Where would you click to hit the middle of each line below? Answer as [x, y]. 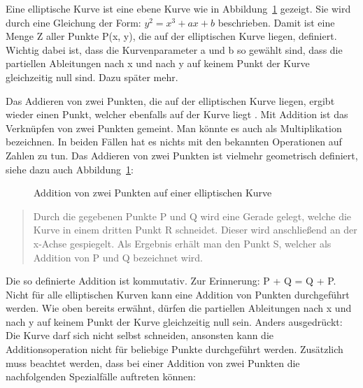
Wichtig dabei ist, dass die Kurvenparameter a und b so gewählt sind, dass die [174, 49]
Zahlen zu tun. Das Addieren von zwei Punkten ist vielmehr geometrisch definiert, [182, 155]
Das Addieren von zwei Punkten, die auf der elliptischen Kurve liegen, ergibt [170, 100]
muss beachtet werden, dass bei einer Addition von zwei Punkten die [153, 362]
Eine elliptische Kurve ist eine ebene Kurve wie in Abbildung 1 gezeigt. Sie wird [178, 8]
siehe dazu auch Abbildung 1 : [70, 169]
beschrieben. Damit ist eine [276, 22]
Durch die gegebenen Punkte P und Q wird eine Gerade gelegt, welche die [192, 216]
